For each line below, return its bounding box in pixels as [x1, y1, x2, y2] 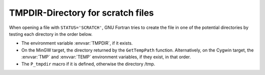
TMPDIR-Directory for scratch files [9, 7, 154, 18]
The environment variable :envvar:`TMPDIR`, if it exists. [21, 40, 133, 46]
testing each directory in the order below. [9, 31, 93, 37]
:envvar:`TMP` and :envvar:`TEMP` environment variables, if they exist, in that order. [21, 54, 191, 60]
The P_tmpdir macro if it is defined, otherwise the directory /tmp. [21, 61, 156, 67]
